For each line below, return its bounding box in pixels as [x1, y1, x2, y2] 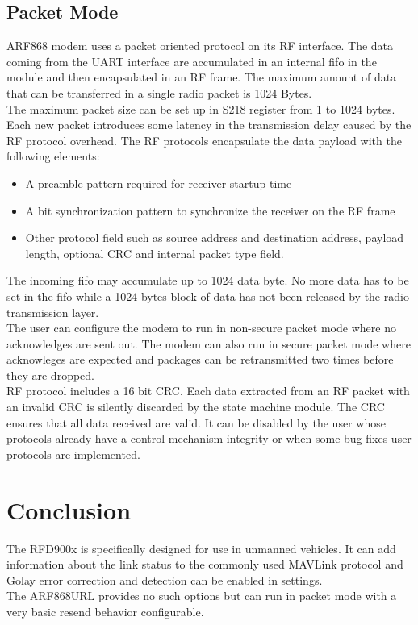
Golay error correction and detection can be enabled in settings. [6, 571, 323, 588]
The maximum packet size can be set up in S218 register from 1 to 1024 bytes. [6, 100, 395, 117]
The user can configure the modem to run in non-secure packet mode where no [6, 319, 396, 336]
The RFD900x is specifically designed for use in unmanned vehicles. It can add [6, 540, 396, 556]
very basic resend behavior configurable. [6, 602, 204, 619]
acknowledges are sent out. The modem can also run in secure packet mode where [6, 335, 411, 352]
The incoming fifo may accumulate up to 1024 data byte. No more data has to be [6, 272, 409, 289]
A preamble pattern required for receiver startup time [25, 174, 292, 191]
